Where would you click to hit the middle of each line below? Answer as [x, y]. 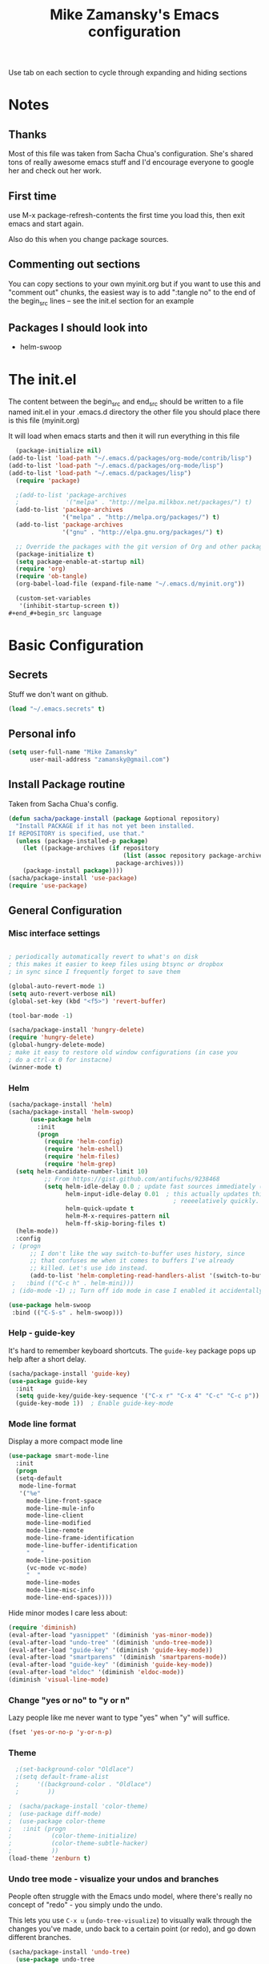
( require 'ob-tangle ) [52, 577]
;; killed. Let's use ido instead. [89, 1268]
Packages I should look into [78, 328]
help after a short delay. [47, 1358]
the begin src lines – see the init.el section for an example [101, 302]
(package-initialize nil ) [59, 451]
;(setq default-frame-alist [62, 1777]
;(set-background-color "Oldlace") [75, 1769]
